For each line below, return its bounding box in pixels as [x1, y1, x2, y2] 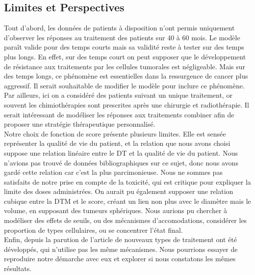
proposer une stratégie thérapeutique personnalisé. [4, 119, 155, 129]
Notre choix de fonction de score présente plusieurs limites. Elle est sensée [4, 128, 226, 138]
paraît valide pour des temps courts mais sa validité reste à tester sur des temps [4, 42, 244, 52]
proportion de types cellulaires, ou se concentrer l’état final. [4, 224, 183, 235]
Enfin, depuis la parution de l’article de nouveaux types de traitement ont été [4, 234, 237, 245]
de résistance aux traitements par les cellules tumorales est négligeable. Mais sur [4, 61, 245, 71]
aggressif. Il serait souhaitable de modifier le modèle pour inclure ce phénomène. [4, 80, 245, 90]
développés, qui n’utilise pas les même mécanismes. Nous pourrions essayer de [4, 244, 238, 254]
